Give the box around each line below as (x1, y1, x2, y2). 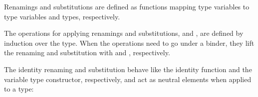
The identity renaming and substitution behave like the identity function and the (4, 64, 252, 74)
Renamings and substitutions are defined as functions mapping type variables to (4, 1, 250, 11)
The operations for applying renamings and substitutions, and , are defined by (4, 28, 244, 38)
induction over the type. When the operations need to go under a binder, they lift (4, 37, 255, 48)
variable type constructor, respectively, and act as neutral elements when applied (4, 74, 252, 84)
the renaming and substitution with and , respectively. (4, 47, 170, 58)
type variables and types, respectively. (4, 11, 120, 21)
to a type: (4, 84, 34, 94)
